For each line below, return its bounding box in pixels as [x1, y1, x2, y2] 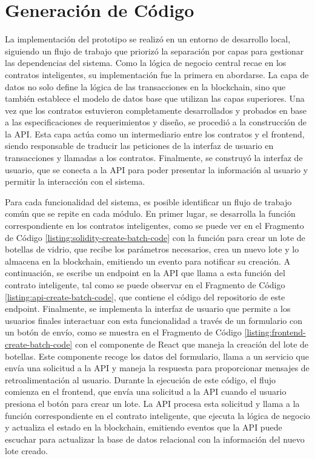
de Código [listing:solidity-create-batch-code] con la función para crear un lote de [5, 231, 305, 243]
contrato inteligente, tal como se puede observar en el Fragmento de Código [5, 279, 285, 291]
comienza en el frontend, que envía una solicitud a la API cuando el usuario [5, 385, 287, 398]
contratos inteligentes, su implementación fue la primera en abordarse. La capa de [5, 68, 309, 81]
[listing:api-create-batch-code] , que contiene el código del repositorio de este [5, 290, 285, 303]
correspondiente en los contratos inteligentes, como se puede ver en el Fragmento [5, 219, 304, 232]
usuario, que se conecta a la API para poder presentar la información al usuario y [5, 163, 308, 176]
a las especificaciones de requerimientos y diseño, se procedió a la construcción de [5, 116, 307, 128]
